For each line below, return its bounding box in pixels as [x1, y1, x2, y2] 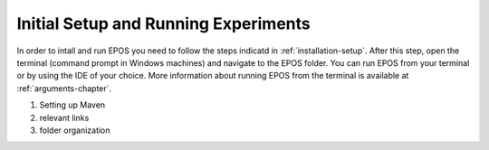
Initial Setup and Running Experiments [16, 14, 312, 33]
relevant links [39, 112, 90, 123]
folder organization [39, 125, 110, 136]
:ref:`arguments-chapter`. [16, 82, 112, 94]
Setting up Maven [39, 99, 106, 110]
